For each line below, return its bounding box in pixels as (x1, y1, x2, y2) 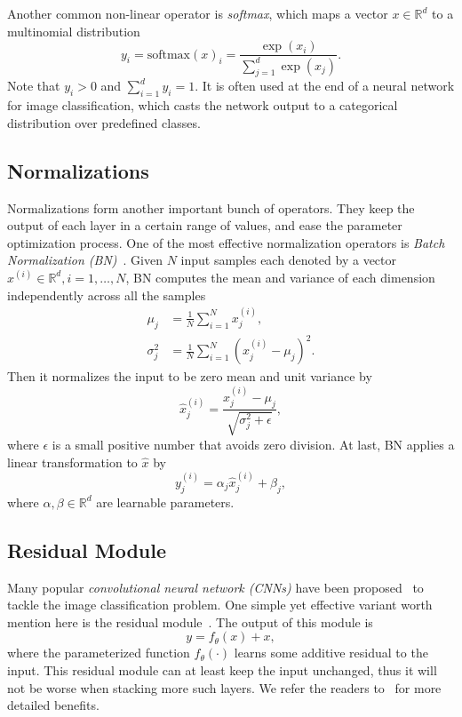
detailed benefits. (7, 696, 100, 714)
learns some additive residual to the (234, 643, 428, 662)
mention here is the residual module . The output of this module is (7, 612, 373, 631)
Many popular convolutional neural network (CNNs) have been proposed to (7, 578, 424, 596)
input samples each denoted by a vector (180, 251, 397, 269)
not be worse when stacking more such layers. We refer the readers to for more (7, 678, 442, 697)
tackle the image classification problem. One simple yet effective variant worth (7, 595, 433, 614)
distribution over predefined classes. (7, 113, 201, 131)
